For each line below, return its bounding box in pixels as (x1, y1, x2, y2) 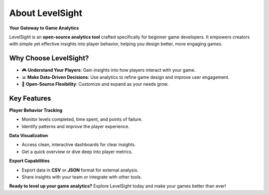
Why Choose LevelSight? (9, 54, 89, 62)
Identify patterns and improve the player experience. (21, 123, 130, 129)
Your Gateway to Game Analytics (9, 25, 79, 31)
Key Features (9, 94, 51, 102)
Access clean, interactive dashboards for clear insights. (21, 142, 136, 148)
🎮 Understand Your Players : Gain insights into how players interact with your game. (21, 67, 196, 73)
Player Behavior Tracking (9, 107, 63, 113)
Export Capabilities (9, 158, 50, 164)
